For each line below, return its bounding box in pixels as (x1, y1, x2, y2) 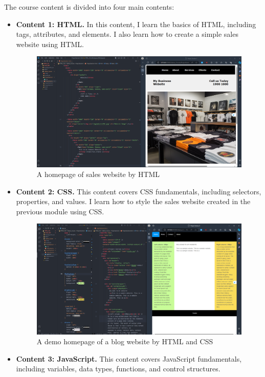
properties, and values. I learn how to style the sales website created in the (16, 196, 251, 207)
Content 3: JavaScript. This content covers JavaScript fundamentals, (16, 353, 242, 364)
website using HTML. (16, 38, 84, 49)
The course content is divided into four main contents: (4, 2, 174, 12)
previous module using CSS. (16, 206, 104, 216)
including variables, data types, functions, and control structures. (16, 363, 220, 374)
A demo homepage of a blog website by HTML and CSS (36, 336, 213, 347)
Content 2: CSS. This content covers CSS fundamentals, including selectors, (16, 186, 261, 196)
